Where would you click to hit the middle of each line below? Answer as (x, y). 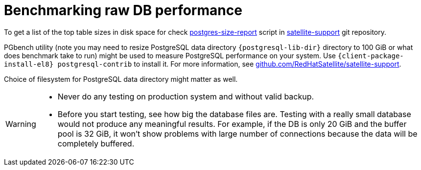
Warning (21, 124)
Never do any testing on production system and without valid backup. (186, 96)
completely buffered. (96, 143)
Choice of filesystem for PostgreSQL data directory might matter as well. (121, 79)
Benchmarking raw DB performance (123, 10)
